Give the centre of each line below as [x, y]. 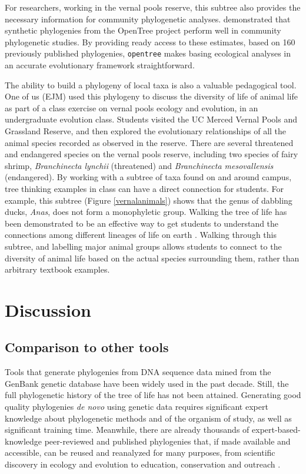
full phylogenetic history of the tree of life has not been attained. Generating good [153, 395]
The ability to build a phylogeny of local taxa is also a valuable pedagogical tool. [151, 84]
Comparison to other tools [87, 347]
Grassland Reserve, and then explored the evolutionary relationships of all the [146, 131]
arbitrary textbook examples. [57, 269]
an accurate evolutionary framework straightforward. [100, 65]
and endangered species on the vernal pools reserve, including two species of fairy [152, 154]
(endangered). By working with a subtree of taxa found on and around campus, [148, 177]
